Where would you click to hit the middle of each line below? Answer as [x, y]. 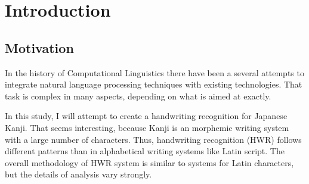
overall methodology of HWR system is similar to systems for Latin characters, [149, 162]
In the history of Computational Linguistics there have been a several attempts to [154, 72]
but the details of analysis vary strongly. [78, 174]
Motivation [39, 47]
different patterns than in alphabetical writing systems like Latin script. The [145, 151]
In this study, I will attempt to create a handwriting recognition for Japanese [146, 116]
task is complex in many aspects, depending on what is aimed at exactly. [138, 96]
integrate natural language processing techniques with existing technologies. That [154, 84]
